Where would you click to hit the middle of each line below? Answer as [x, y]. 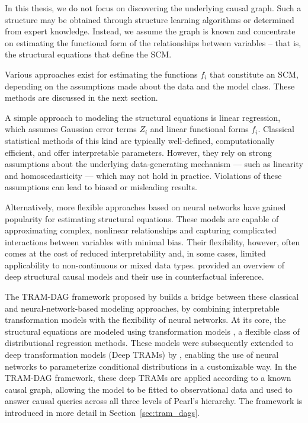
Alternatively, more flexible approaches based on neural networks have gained [145, 206]
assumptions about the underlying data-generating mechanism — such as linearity [154, 164]
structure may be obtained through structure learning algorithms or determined [150, 19]
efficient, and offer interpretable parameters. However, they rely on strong [138, 152]
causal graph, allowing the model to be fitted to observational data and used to [149, 389]
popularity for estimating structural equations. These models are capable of [142, 218]
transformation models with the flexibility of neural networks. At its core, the [145, 320]
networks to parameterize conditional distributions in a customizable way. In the [151, 366]
